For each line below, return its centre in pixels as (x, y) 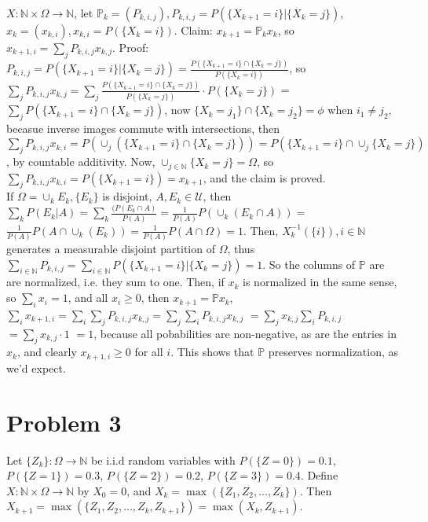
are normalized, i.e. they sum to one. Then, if (115, 282)
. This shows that (212, 352)
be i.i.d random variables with (163, 460)
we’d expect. (36, 368)
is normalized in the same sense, (320, 282)
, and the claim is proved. (264, 177)
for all (149, 352)
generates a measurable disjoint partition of (111, 249)
